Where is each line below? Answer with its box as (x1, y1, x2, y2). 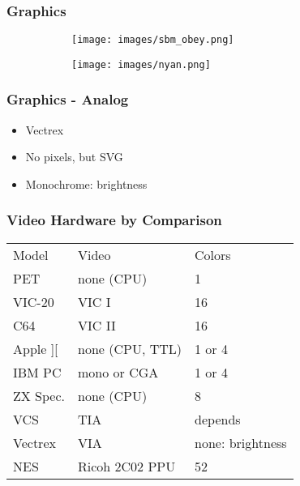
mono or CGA (78, 362, 159, 382)
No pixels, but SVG (25, 148, 123, 165)
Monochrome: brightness (25, 175, 148, 192)
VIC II (78, 315, 116, 335)
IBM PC (13, 362, 62, 382)
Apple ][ (13, 339, 58, 358)
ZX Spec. (13, 386, 66, 405)
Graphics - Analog (6, 89, 129, 109)
